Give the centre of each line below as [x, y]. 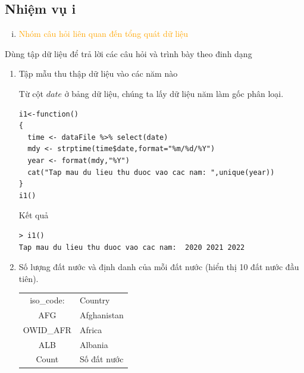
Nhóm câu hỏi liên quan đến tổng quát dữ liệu [104, 34]
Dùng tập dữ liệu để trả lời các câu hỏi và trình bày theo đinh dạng [129, 53]
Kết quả [34, 215]
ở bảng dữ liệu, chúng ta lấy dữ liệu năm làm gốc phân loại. [174, 93]
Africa [91, 329]
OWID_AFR [47, 329]
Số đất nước [101, 359]
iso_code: [47, 300]
